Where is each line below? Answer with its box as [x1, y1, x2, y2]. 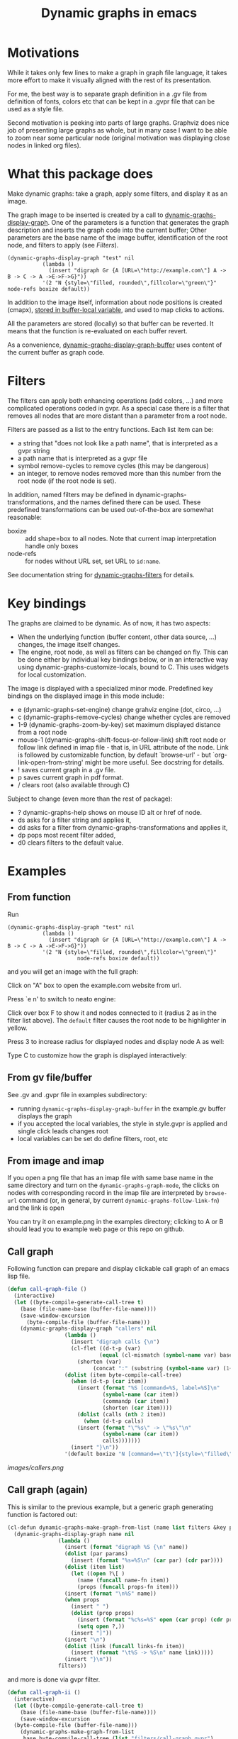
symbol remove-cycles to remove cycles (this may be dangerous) [17, 461, 209, 470]
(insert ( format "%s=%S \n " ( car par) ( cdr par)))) [70, 1557, 223, 1565]
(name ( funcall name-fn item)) [76, 1577, 170, 1584]
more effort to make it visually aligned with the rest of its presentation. [7, 76, 212, 84]
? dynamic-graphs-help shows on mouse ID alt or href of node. [17, 808, 202, 816]
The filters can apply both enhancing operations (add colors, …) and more [7, 396, 223, 405]
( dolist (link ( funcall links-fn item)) [64, 1643, 186, 1650]
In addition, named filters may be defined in [7, 490, 135, 499]
